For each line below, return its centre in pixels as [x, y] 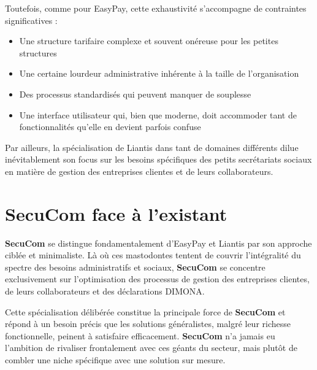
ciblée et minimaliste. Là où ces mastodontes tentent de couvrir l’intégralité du [153, 255]
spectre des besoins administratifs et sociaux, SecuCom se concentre [135, 267]
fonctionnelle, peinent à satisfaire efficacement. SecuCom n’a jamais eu [140, 335]
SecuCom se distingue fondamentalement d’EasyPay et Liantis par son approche [158, 243]
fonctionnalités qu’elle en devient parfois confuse [110, 127]
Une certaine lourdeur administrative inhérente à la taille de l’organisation [159, 73]
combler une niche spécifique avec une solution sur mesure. [115, 360]
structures [38, 52]
